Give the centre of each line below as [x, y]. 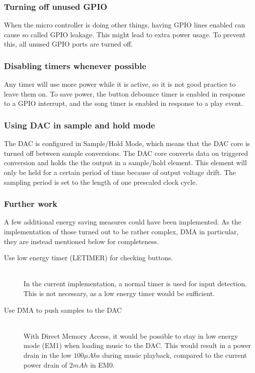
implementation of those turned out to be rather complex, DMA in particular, [121, 231]
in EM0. [102, 364]
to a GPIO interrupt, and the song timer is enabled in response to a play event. [124, 103]
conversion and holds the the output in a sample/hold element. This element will [126, 162]
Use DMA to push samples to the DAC [63, 310]
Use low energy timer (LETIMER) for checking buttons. [89, 258]
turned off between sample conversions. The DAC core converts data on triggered [126, 153]
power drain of [45, 364]
